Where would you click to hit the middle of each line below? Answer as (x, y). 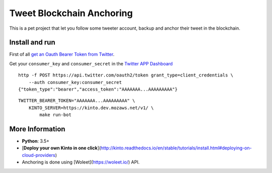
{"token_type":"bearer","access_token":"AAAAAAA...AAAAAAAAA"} (98, 90)
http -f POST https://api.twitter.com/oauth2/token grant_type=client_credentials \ (126, 75)
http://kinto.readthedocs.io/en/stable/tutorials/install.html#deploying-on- (176, 148)
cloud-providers (39, 155)
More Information (37, 129)
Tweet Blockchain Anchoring (71, 13)
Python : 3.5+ (36, 141)
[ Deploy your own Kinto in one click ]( (61, 148)
